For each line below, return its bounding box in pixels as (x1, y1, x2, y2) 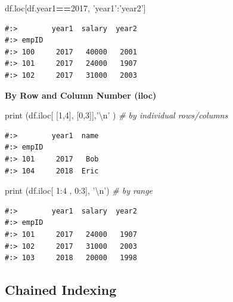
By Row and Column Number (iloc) (5, 89, 157, 101)
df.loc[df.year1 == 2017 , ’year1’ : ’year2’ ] (5, 2, 146, 14)
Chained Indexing (5, 280, 117, 299)
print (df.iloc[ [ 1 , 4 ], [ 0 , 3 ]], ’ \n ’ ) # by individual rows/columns (5, 109, 228, 121)
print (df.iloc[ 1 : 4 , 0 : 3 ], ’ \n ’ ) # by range (5, 184, 153, 197)
